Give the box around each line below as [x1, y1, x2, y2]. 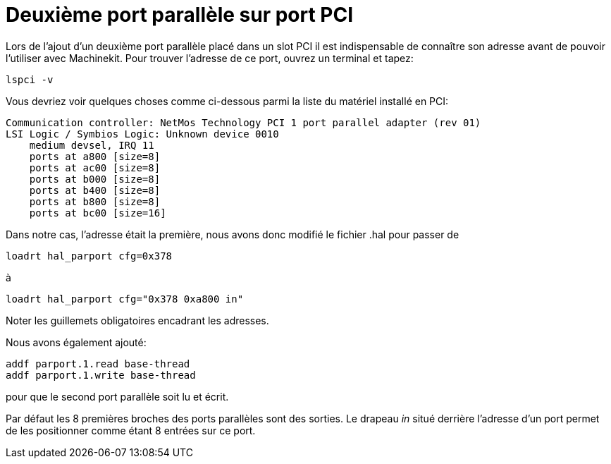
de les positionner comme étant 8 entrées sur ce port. [6, 424, 256, 436]
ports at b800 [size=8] [29, 195, 161, 207]
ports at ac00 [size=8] [29, 161, 161, 173]
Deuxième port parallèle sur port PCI [6, 3, 354, 27]
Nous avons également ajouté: [6, 336, 147, 348]
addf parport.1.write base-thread [6, 369, 196, 381]
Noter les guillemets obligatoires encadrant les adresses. [6, 314, 269, 326]
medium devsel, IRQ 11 [29, 139, 154, 151]
